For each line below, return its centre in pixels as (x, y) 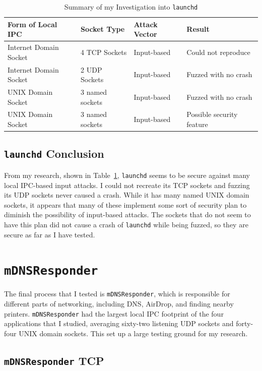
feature (197, 124)
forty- (245, 323)
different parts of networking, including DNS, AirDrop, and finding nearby (119, 304)
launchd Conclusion (54, 153)
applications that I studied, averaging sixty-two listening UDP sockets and (119, 323)
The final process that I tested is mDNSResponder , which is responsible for (117, 294)
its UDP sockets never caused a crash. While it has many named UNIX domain (127, 195)
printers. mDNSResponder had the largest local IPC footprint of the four (114, 313)
